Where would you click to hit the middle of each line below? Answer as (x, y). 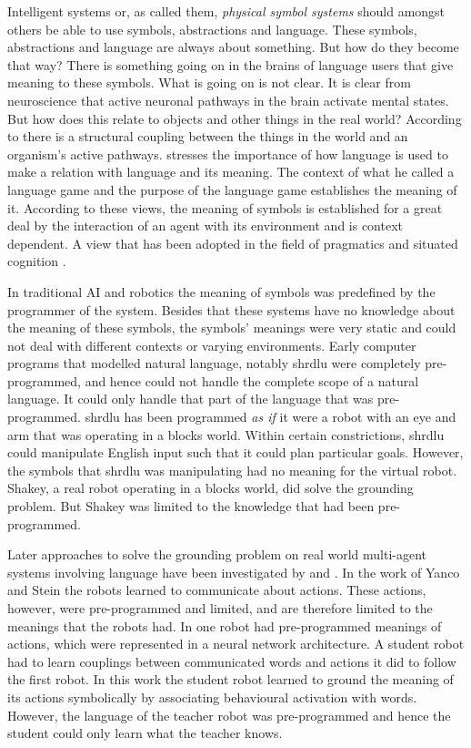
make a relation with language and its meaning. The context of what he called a (231, 172)
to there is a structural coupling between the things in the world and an (208, 136)
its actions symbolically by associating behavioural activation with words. (212, 697)
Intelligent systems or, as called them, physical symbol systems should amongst (226, 11)
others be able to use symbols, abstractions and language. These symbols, (212, 29)
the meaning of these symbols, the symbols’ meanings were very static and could (232, 328)
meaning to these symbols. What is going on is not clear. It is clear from (209, 82)
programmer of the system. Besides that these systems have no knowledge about (231, 309)
